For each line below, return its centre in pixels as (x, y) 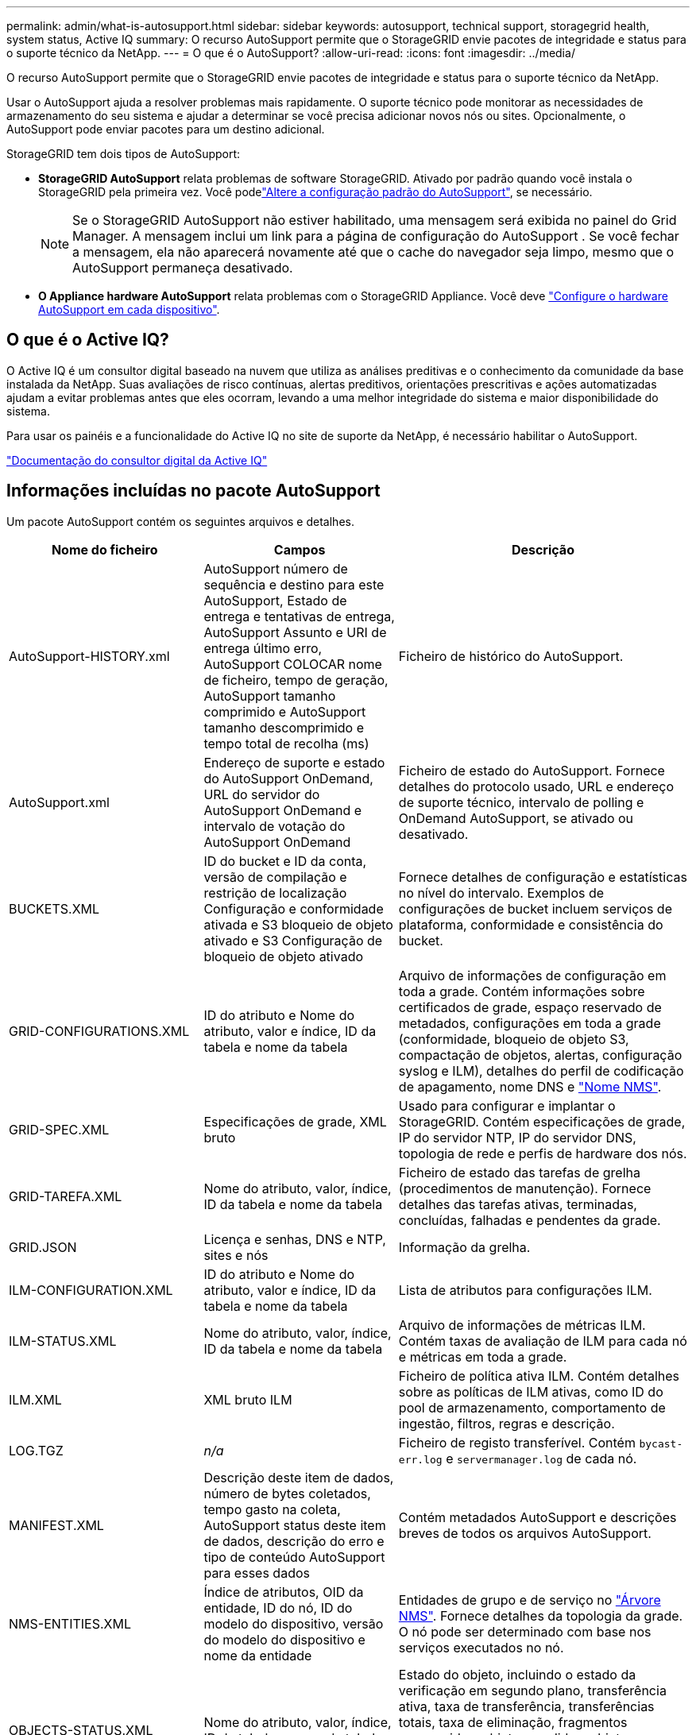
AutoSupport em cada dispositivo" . (129, 309)
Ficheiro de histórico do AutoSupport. (511, 656)
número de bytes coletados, (287, 1493)
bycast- (661, 1443)
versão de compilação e (275, 877)
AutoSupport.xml (59, 802)
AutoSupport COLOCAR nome (293, 664)
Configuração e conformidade (294, 908)
